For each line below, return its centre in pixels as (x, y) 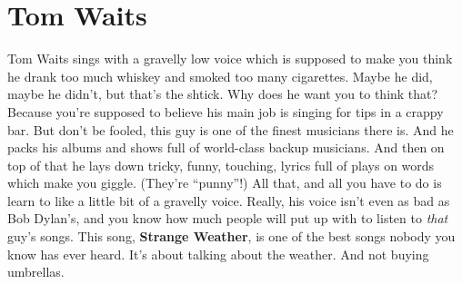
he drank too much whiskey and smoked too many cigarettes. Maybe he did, (220, 76)
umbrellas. (36, 272)
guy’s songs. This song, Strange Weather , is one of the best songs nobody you (231, 236)
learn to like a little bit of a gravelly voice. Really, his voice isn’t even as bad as (229, 200)
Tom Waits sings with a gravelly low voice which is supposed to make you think (230, 59)
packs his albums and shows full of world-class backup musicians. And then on (226, 147)
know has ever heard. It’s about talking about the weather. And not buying (218, 254)
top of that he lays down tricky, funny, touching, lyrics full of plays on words (221, 165)
